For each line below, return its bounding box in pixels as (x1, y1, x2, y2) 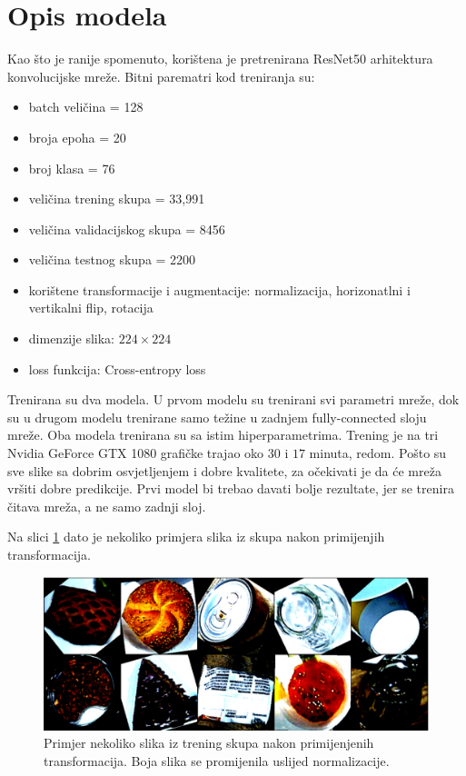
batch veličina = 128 (28, 97, 144, 116)
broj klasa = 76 (28, 158, 115, 177)
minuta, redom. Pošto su (309, 443, 447, 463)
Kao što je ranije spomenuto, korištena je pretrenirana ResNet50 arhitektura (7, 49, 433, 68)
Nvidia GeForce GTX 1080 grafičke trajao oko (7, 443, 264, 463)
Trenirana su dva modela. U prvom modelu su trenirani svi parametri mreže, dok (7, 390, 460, 409)
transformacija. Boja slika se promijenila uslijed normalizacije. (44, 751, 390, 770)
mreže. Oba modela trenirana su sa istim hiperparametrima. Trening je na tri (7, 425, 439, 444)
